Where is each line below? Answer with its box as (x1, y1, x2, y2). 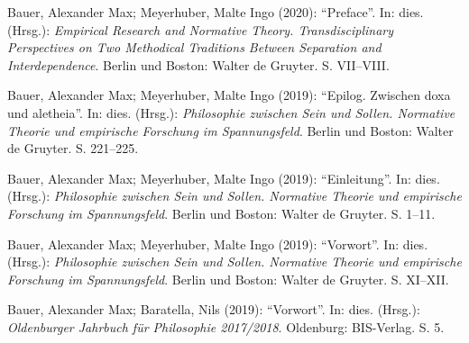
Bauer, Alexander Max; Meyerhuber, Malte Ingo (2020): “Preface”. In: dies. (7, 3, 424, 21)
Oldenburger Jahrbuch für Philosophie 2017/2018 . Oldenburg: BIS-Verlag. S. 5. (7, 317, 445, 336)
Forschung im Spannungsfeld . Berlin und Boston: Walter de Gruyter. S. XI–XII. (7, 269, 449, 288)
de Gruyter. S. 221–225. (7, 139, 139, 158)
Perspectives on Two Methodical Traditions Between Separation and (7, 38, 382, 57)
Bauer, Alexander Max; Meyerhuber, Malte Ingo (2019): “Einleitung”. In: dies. (7, 168, 440, 187)
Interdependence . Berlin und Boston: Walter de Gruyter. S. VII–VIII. (7, 55, 390, 74)
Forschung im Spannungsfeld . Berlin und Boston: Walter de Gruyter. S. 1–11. (7, 203, 436, 222)
